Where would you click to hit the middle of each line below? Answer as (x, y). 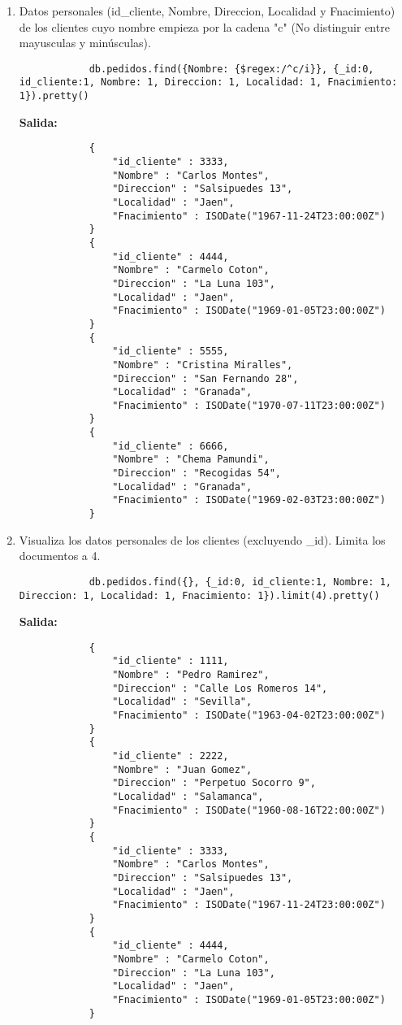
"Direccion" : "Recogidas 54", (197, 473)
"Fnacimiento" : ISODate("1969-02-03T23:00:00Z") (249, 500)
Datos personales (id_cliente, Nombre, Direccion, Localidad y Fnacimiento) (207, 11)
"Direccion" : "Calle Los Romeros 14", (220, 688)
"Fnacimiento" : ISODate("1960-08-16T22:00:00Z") (249, 810)
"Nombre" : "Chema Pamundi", (191, 460)
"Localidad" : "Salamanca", (188, 797)
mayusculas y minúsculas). (85, 43)
